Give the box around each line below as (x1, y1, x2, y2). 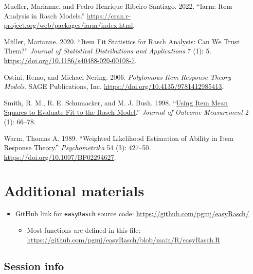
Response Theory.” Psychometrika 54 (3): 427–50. (4, 142, 151, 153)
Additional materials (4, 180, 145, 200)
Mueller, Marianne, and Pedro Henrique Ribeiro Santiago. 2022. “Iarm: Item (4, 1, 232, 11)
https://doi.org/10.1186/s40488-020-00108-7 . (4, 55, 137, 65)
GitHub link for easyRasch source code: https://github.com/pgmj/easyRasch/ (15, 208, 249, 219)
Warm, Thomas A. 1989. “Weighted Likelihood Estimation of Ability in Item (4, 133, 234, 143)
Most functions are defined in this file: (27, 225, 141, 235)
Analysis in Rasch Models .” (4, 10, 85, 20)
